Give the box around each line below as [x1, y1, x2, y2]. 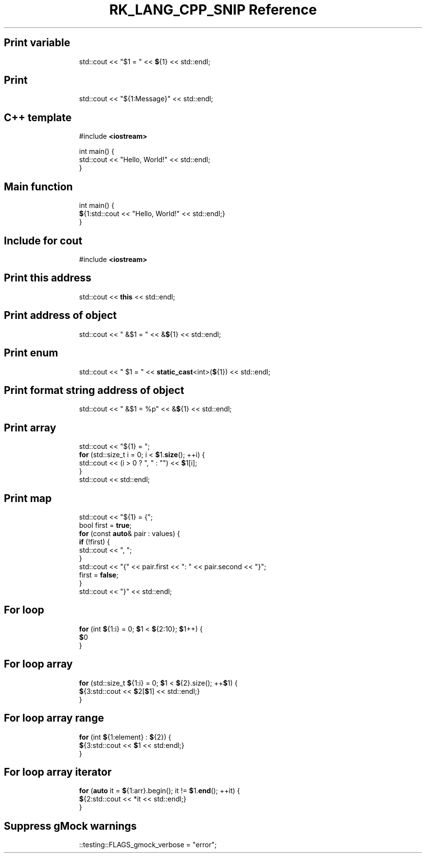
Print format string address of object [4, 384, 184, 396]
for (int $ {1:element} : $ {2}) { [79, 732, 172, 741]
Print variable [4, 37, 71, 49]
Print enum [4, 347, 58, 359]
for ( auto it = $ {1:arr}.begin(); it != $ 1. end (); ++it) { [79, 786, 240, 795]
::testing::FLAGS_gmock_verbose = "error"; [79, 840, 217, 849]
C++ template [4, 111, 72, 124]
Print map [4, 492, 52, 504]
